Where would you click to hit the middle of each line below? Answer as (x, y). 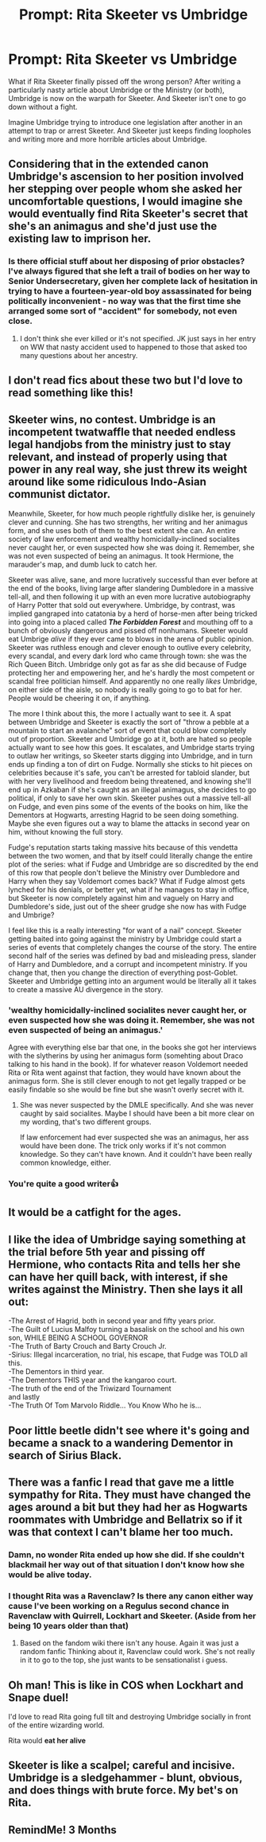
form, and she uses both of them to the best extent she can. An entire (122, 530)
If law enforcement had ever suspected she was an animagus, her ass (134, 1137)
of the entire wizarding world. (56, 1725)
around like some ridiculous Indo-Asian (107, 482)
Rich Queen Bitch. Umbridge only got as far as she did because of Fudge (128, 664)
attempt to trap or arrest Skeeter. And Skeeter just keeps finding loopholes (130, 130)
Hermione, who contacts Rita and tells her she (124, 1264)
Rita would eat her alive (47, 1741)
